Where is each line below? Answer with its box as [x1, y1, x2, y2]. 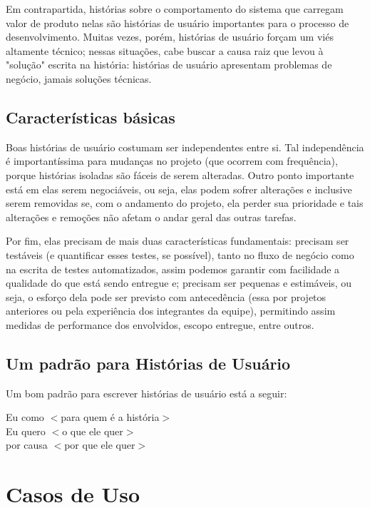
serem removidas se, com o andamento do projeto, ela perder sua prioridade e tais [6, 195, 364, 210]
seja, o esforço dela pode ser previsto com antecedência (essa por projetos [6, 289, 327, 304]
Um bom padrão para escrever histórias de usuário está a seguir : [6, 385, 287, 400]
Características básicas [6, 106, 175, 128]
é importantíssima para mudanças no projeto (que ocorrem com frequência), [6, 153, 338, 168]
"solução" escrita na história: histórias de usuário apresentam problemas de [6, 57, 332, 72]
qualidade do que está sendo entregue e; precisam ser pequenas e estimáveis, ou [6, 275, 352, 290]
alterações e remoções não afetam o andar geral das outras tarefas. [6, 209, 297, 224]
